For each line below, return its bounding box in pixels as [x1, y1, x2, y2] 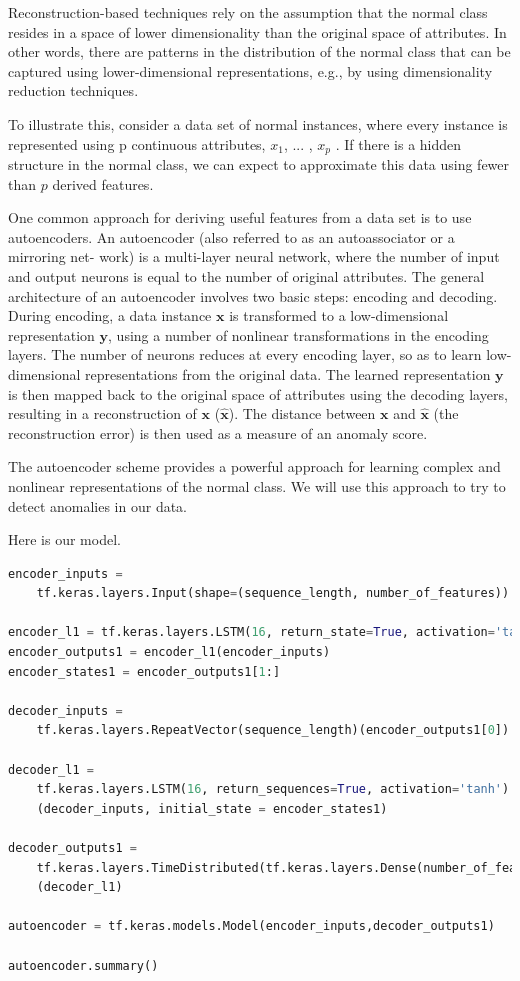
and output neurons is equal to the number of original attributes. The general [8, 265, 485, 286]
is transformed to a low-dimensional [229, 305, 449, 326]
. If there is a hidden [335, 133, 462, 154]
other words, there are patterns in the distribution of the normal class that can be [8, 41, 511, 62]
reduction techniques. [8, 80, 139, 101]
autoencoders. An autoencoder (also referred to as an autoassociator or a [8, 226, 455, 247]
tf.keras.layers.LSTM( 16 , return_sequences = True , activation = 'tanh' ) [36, 782, 510, 797]
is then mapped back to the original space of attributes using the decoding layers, [8, 383, 508, 404]
